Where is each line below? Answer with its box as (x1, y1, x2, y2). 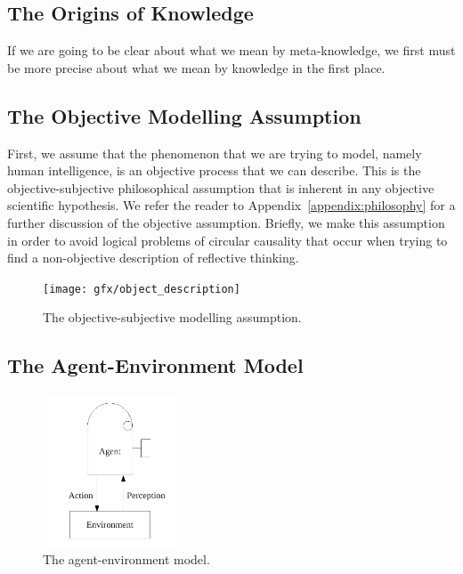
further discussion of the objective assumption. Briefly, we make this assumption (7, 213, 445, 231)
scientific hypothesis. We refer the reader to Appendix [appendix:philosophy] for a (7, 196, 456, 214)
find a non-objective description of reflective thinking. (7, 248, 299, 267)
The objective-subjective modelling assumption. (43, 308, 302, 327)
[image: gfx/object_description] (43, 282, 240, 295)
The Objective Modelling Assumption (7, 101, 361, 129)
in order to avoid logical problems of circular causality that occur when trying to (7, 230, 448, 249)
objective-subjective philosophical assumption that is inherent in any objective (7, 178, 435, 197)
